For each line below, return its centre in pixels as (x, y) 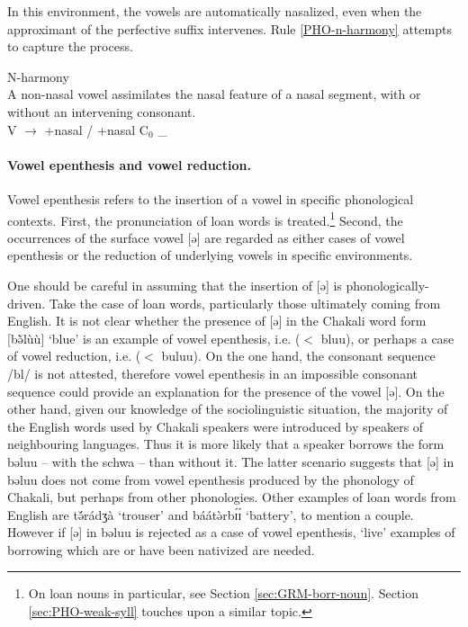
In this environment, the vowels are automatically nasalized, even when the (215, 11)
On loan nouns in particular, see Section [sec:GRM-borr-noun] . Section (223, 593)
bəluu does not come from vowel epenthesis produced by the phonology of (211, 479)
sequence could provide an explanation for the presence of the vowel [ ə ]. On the (226, 391)
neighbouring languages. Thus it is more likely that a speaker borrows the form (226, 444)
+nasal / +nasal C (96, 129)
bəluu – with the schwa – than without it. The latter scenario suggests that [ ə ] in (231, 461)
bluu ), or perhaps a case (387, 338)
